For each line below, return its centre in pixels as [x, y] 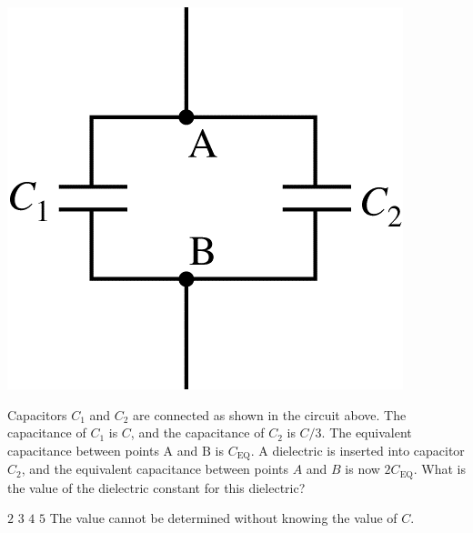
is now [362, 469]
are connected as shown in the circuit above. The [270, 414]
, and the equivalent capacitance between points [155, 469]
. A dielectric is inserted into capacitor [357, 450]
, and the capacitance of [197, 432]
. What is [439, 469]
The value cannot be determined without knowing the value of [223, 518]
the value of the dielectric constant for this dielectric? [156, 487]
